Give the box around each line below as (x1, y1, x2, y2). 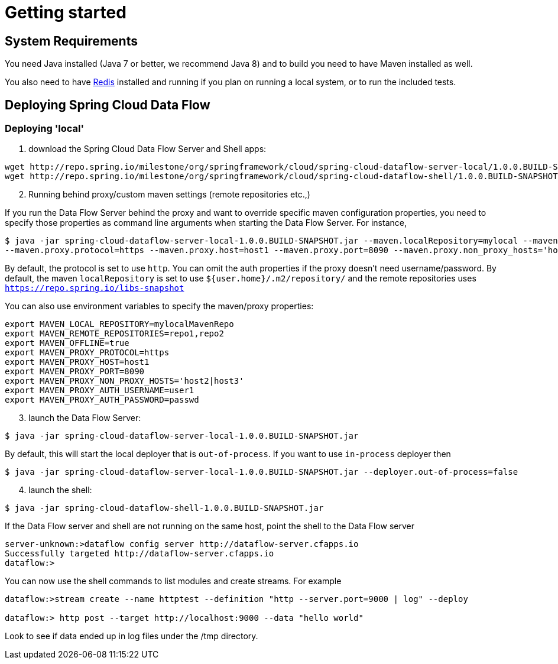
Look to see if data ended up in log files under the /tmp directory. (5, 631, 258, 642)
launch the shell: (28, 485, 92, 495)
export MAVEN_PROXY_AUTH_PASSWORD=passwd (5, 395, 199, 405)
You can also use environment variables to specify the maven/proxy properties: (5, 301, 314, 312)
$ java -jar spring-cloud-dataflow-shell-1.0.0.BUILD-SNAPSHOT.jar (5, 503, 324, 513)
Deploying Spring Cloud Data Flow (5, 97, 210, 112)
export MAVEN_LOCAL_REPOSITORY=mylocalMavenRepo (5, 319, 234, 329)
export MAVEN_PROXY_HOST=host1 (5, 357, 150, 367)
